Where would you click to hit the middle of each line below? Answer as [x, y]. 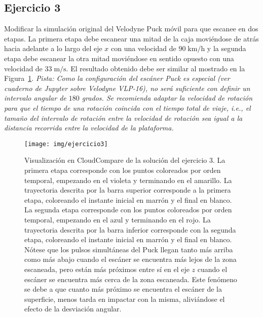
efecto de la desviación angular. [73, 309]
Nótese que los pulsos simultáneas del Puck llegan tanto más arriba [129, 249]
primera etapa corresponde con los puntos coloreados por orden [123, 170]
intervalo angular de [35, 98]
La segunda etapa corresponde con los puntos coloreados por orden [128, 210]
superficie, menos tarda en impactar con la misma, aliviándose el [125, 299]
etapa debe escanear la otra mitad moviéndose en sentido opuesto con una [119, 58]
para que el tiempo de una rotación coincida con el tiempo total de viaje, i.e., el [127, 107]
